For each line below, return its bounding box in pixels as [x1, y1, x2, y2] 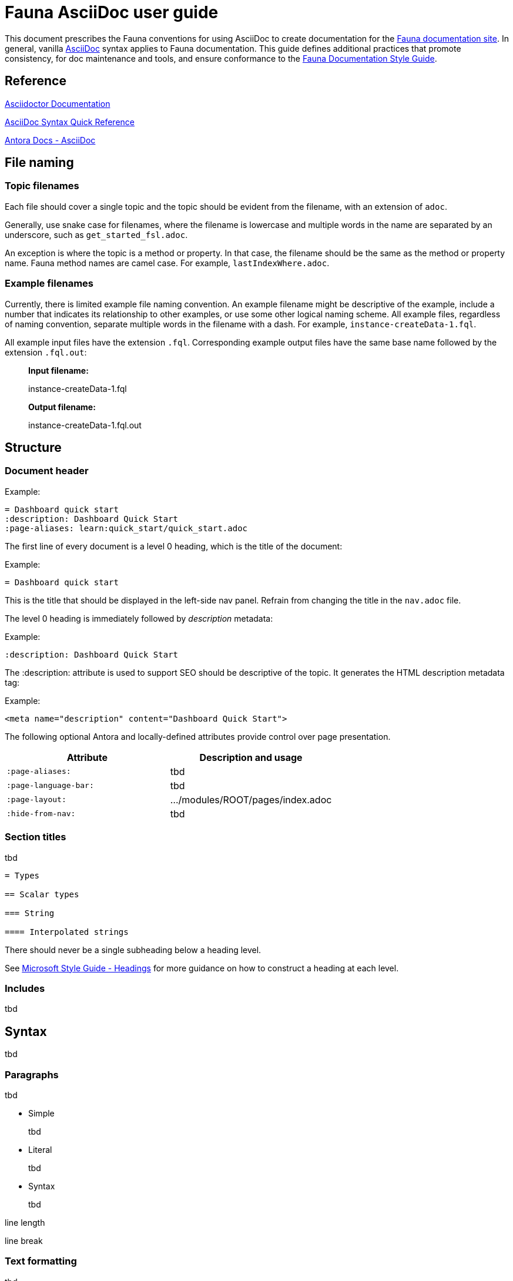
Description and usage [199, 751, 303, 763]
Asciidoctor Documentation [5, 98, 110, 109]
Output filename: [28, 401, 96, 412]
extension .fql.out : [5, 347, 87, 357]
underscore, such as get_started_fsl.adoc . [5, 229, 188, 240]
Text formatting [5, 1255, 77, 1267]
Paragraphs [5, 1068, 59, 1081]
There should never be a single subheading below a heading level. [5, 944, 261, 955]
